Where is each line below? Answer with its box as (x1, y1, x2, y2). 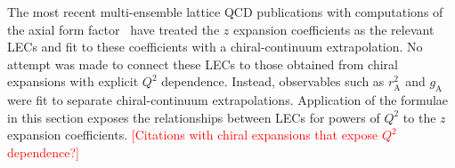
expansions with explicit (7, 72, 139, 91)
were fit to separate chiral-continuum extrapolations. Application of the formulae (7, 91, 449, 109)
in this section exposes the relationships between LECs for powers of (7, 108, 380, 126)
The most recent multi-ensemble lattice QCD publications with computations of (7, 3, 443, 20)
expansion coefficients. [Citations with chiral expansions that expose (7, 125, 378, 144)
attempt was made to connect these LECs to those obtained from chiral (7, 54, 398, 73)
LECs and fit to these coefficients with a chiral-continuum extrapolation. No (7, 37, 423, 56)
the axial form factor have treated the (7, 20, 220, 38)
